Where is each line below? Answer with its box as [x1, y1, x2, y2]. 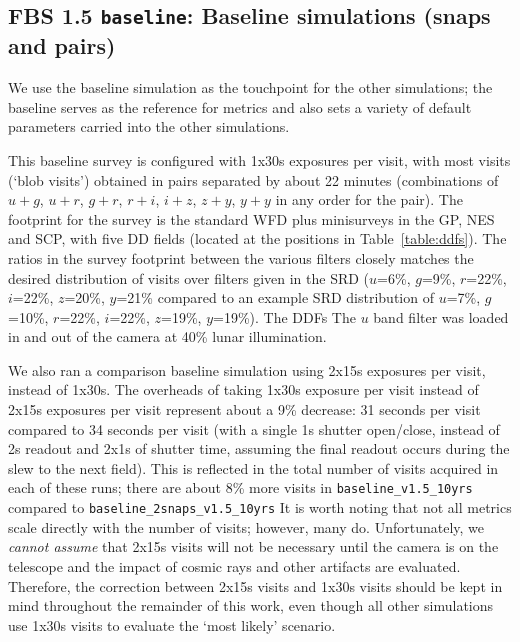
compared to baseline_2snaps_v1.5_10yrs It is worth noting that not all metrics [8, 497, 512, 518]
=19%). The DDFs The [213, 306, 356, 327]
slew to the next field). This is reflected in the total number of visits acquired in [8, 457, 499, 478]
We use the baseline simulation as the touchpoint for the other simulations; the [8, 77, 493, 98]
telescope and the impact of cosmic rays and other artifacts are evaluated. [8, 555, 461, 576]
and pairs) [8, 30, 116, 61]
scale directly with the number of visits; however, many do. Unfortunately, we [8, 516, 484, 537]
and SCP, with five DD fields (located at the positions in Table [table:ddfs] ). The [8, 228, 507, 249]
